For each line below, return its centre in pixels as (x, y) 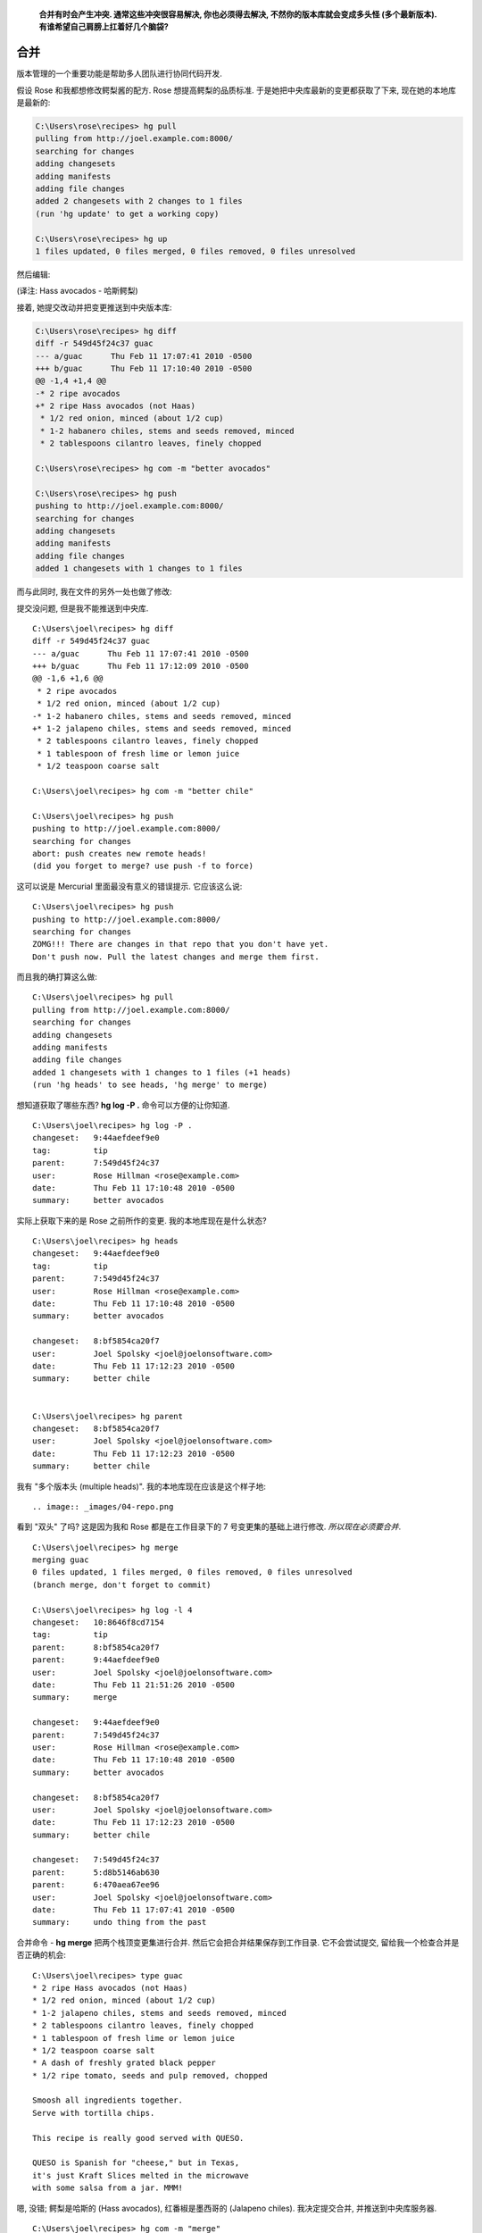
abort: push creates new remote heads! (120, 853)
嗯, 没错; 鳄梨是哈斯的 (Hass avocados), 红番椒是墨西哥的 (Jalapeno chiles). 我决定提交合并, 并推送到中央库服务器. (227, 2208)
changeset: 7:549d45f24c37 (96, 1860)
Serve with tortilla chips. (94, 2113)
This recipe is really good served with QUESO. (138, 2138)
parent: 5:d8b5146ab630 (96, 1872)
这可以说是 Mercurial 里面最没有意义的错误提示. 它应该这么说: (129, 886)
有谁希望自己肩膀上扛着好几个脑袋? (104, 27)
